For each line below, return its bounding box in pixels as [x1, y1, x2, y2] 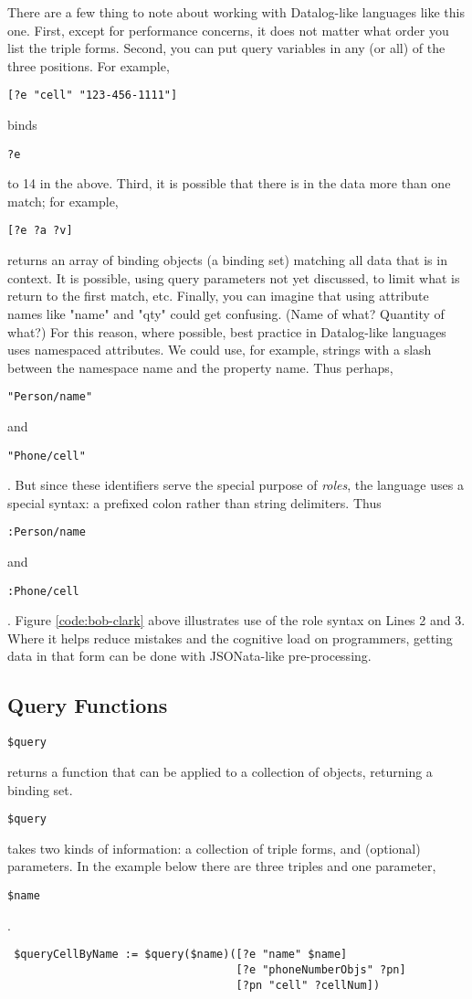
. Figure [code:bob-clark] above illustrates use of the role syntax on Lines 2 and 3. [7, 611, 466, 630]
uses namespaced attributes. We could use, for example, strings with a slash [7, 340, 432, 359]
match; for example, [7, 191, 119, 210]
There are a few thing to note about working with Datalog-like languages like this [7, 3, 465, 21]
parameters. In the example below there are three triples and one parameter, [7, 856, 436, 876]
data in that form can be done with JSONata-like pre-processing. [7, 646, 372, 665]
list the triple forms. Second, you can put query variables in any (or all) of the [7, 38, 446, 58]
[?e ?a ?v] [7, 224, 73, 238]
